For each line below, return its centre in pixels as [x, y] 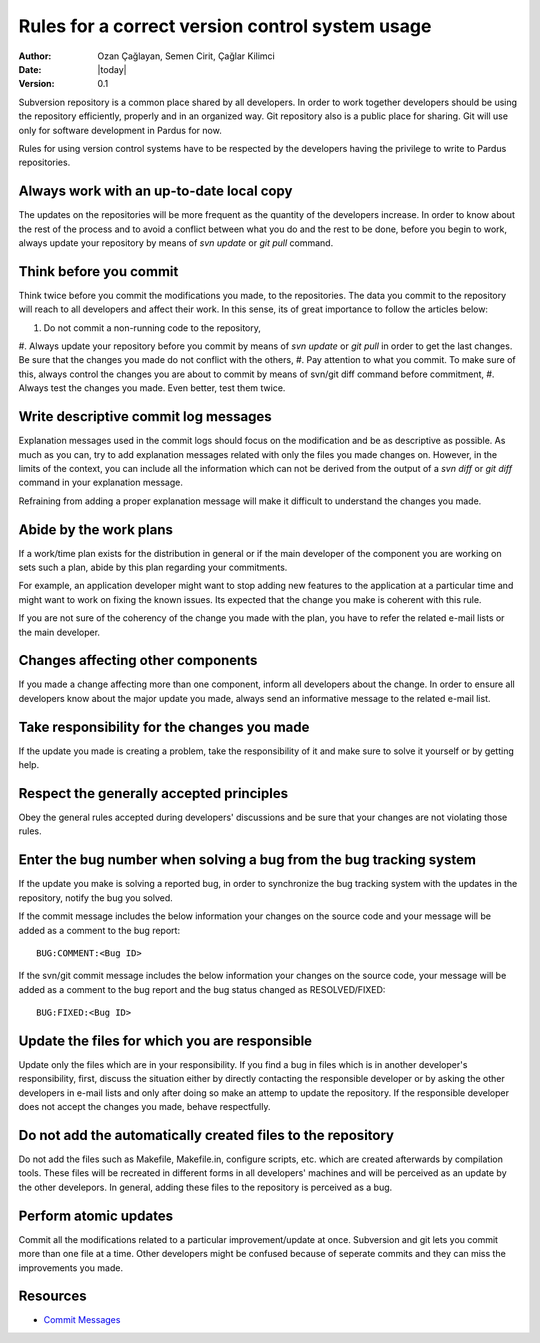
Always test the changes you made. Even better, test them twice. [152, 388]
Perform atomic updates [96, 1215]
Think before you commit [98, 271]
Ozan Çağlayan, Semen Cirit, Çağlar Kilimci [186, 56]
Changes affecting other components [138, 660]
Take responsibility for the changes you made [164, 726]
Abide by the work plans [96, 529]
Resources [52, 1296]
